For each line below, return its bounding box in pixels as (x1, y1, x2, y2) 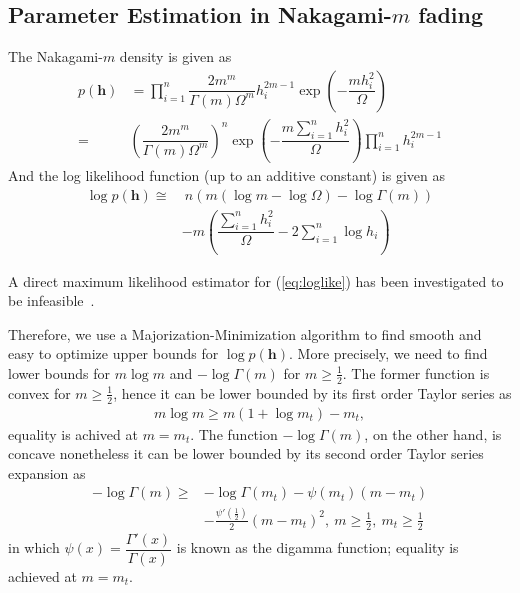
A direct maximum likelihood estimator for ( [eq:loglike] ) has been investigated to (8, 270, 504, 291)
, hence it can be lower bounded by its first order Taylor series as (113, 382, 512, 403)
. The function (190, 423, 278, 444)
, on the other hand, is (364, 423, 502, 444)
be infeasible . (8, 290, 95, 311)
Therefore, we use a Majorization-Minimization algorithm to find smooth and (8, 323, 482, 344)
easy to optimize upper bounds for (8, 343, 219, 364)
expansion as (8, 462, 86, 483)
